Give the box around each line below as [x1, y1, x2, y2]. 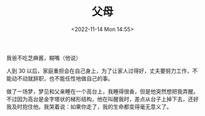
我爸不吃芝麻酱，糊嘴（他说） [6, 54, 81, 61]
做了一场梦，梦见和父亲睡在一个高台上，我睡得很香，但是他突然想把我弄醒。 [6, 87, 199, 95]
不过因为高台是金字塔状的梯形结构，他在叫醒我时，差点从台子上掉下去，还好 [6, 95, 199, 103]
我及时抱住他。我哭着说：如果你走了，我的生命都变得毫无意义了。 [6, 103, 172, 110]
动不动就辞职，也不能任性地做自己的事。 [11, 74, 113, 82]
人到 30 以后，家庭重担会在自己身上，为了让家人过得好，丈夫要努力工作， [6, 67, 193, 74]
